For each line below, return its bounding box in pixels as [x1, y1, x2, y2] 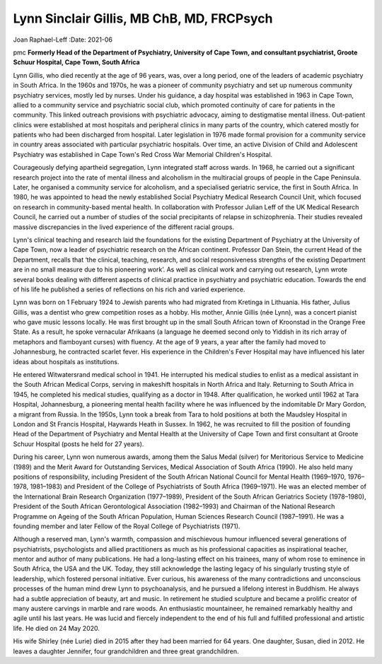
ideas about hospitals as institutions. [13, 357, 120, 366]
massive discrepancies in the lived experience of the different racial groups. [13, 223, 235, 231]
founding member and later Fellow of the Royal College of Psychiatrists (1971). [13, 522, 241, 530]
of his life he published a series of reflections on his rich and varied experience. [13, 285, 245, 293]
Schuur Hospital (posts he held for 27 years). [13, 439, 144, 448]
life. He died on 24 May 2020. [13, 624, 100, 632]
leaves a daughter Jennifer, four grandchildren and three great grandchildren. [13, 647, 240, 656]
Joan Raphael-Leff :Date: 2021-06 [13, 35, 113, 44]
